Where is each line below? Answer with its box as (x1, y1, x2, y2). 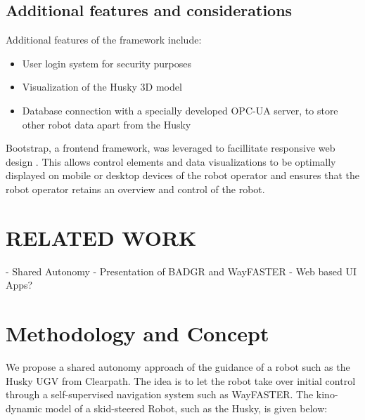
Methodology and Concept (6, 319, 269, 348)
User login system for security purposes (22, 55, 191, 70)
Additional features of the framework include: (6, 32, 202, 47)
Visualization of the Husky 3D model (22, 79, 182, 94)
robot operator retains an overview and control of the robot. (6, 181, 265, 196)
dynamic (6, 400, 42, 415)
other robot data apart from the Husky (22, 117, 191, 131)
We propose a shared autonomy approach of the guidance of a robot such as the (6, 359, 350, 374)
